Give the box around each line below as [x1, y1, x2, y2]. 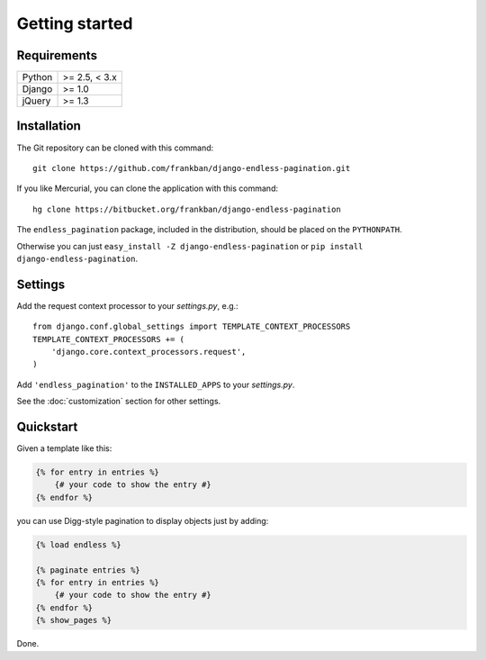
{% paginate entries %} [35, 565, 141, 575]
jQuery [22, 95, 51, 107]
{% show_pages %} [35, 615, 112, 626]
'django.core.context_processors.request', [50, 347, 247, 357]
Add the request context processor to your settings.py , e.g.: [16, 300, 238, 311]
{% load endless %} [35, 539, 121, 549]
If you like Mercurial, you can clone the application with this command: [16, 183, 279, 194]
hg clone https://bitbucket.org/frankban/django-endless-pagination [32, 203, 341, 214]
